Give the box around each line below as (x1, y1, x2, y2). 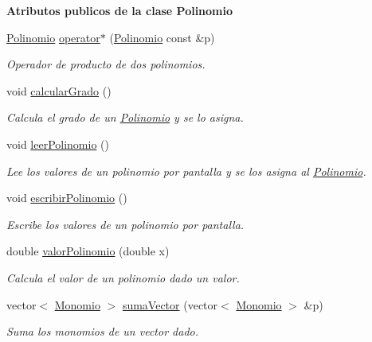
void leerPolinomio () (6, 135, 109, 152)
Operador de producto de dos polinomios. (6, 56, 206, 72)
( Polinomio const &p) (109, 29, 215, 45)
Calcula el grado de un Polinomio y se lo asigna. (6, 109, 244, 126)
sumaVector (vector (122, 296, 218, 313)
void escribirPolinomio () (6, 189, 127, 206)
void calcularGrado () (6, 82, 112, 99)
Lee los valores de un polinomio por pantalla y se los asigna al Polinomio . (6, 162, 366, 179)
